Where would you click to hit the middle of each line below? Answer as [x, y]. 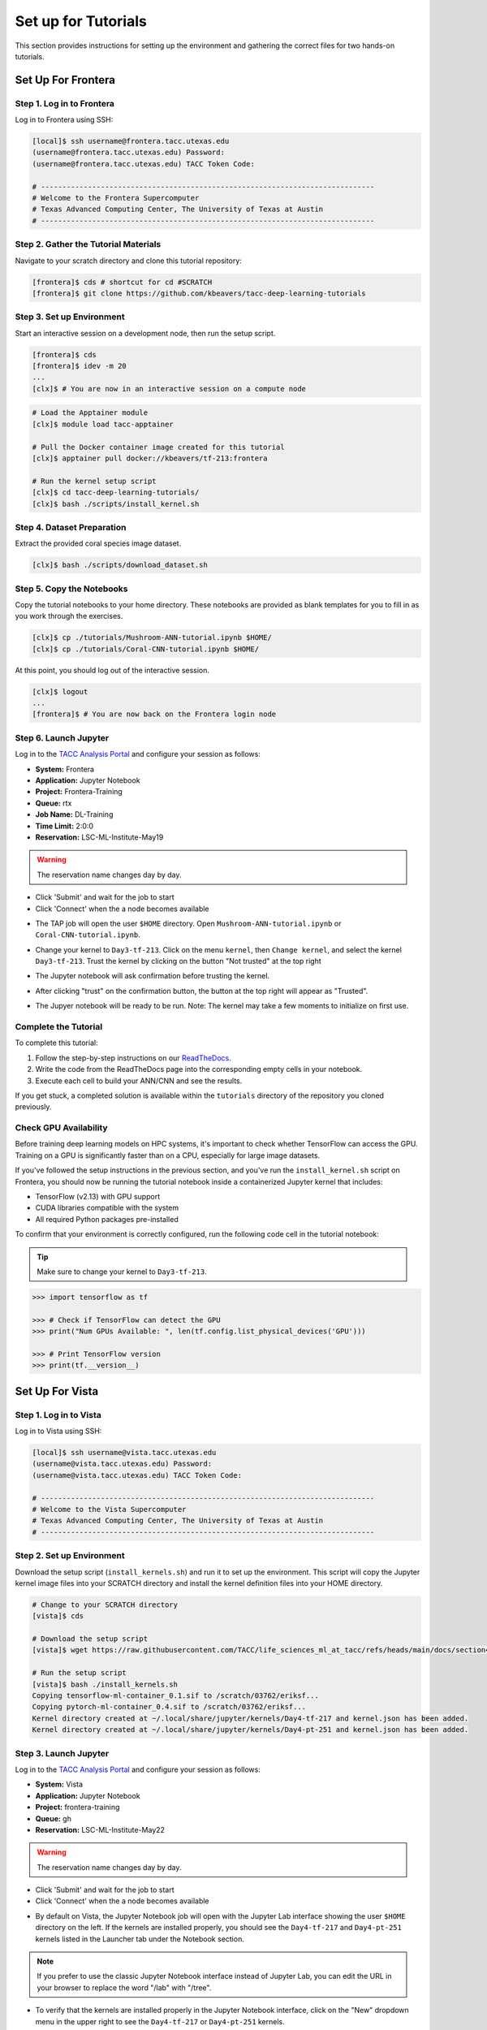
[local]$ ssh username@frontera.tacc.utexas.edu [131, 141]
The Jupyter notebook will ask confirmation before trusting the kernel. [153, 976]
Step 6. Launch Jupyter [62, 737]
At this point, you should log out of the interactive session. [112, 670]
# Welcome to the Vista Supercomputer [109, 1510]
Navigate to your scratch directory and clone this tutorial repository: [129, 261]
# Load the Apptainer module [90, 413]
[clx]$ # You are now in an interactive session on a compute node [169, 389]
